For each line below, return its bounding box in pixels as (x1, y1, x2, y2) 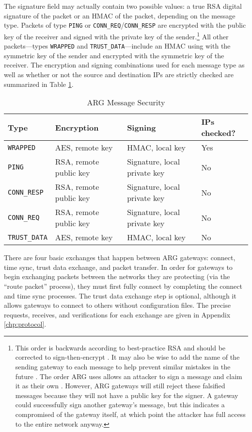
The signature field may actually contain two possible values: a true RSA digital (4, 1, 242, 11)
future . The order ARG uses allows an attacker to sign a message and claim (15, 371, 242, 381)
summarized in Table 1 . (4, 79, 74, 89)
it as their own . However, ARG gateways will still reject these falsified (15, 381, 225, 391)
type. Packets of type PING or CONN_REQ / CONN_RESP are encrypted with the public (4, 20, 246, 30)
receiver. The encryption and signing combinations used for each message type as (4, 60, 245, 70)
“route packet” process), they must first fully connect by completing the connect (4, 281, 242, 291)
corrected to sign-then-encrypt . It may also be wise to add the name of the (15, 352, 240, 362)
